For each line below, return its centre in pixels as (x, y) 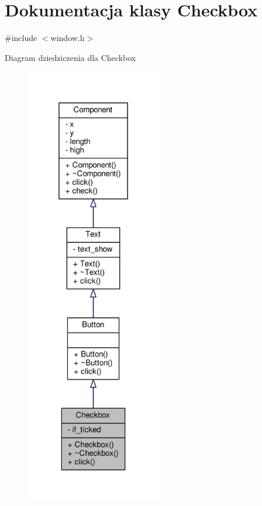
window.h (68, 38)
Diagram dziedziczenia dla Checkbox (70, 57)
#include (21, 38)
